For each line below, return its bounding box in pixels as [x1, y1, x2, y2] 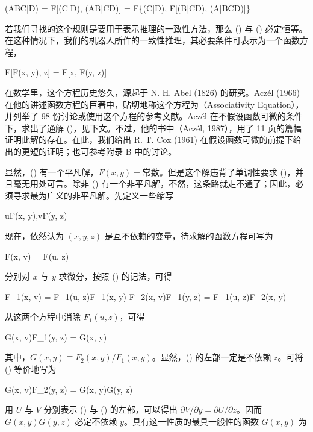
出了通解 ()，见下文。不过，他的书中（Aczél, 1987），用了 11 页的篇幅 [29, 121, 302, 134]
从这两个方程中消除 [5, 310, 81, 323]
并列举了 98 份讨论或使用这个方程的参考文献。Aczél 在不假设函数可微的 [5, 110, 286, 122]
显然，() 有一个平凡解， [5, 165, 99, 178]
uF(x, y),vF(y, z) [5, 209, 67, 222]
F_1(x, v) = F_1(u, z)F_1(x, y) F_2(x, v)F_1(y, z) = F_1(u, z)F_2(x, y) [5, 290, 287, 302]
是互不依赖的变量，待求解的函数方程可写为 [104, 229, 273, 242]
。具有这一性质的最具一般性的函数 [123, 415, 259, 427]
